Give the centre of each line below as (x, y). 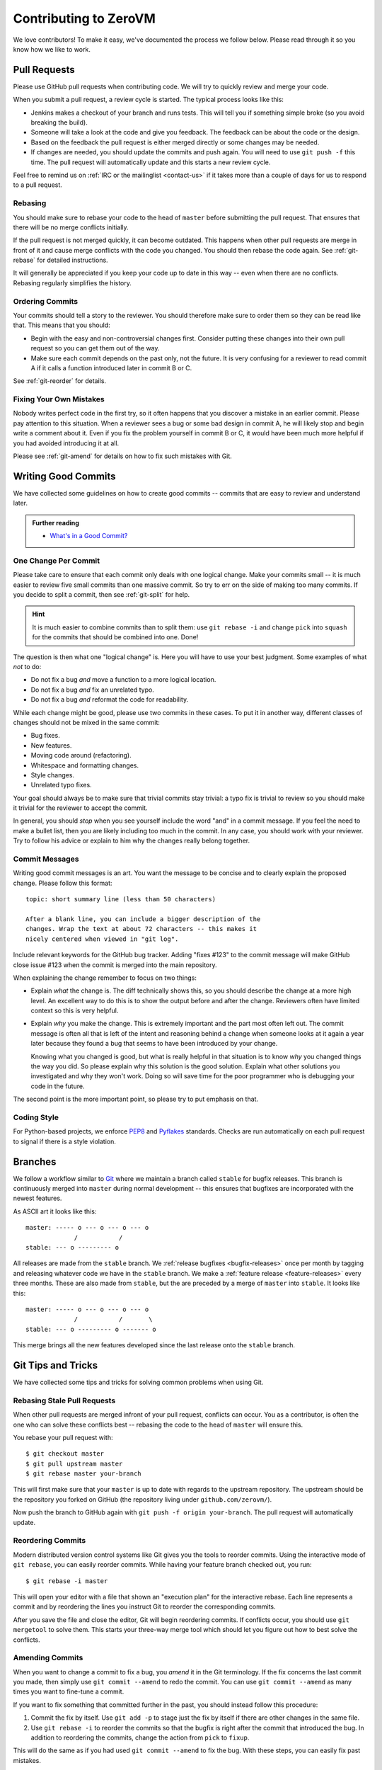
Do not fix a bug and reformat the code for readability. (110, 700)
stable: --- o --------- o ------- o (91, 1329)
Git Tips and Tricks (56, 1365)
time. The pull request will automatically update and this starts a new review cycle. (151, 162)
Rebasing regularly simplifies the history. (73, 282)
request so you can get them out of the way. (95, 348)
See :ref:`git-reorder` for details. (59, 381)
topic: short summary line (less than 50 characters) (121, 900)
